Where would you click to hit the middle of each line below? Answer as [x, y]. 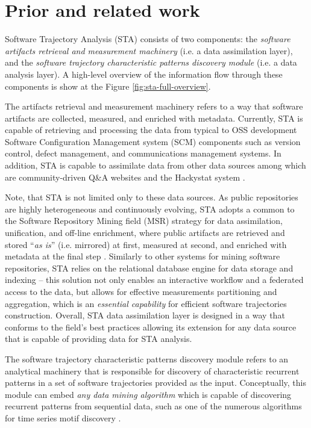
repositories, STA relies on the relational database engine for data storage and [149, 268]
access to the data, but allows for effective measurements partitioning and [141, 291]
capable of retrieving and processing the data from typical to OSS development [151, 130]
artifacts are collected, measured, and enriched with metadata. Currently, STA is [154, 118]
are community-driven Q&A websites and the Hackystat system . [125, 177]
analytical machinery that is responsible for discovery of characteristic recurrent [152, 371]
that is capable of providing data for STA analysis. [99, 339]
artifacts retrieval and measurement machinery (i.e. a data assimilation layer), [149, 50]
